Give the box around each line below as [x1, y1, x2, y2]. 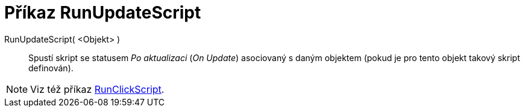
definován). [28, 62, 74, 73]
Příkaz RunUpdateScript [4, 2, 201, 23]
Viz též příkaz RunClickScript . [30, 83, 165, 95]
